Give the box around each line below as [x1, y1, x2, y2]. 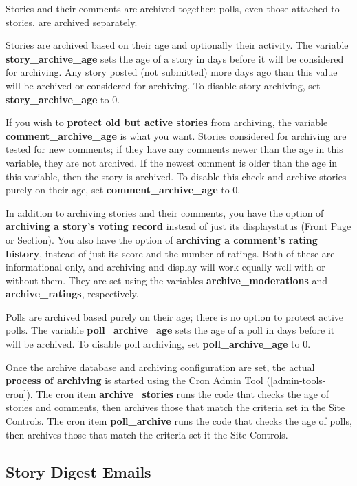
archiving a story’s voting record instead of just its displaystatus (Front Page [6, 219, 351, 233]
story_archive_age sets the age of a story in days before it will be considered [6, 51, 344, 65]
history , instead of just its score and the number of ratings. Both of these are [6, 246, 335, 260]
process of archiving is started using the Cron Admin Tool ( [6, 373, 270, 388]
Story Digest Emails [6, 461, 151, 482]
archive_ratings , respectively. [6, 286, 139, 301]
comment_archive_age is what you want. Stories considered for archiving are [6, 128, 347, 142]
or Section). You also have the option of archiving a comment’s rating [6, 232, 318, 246]
